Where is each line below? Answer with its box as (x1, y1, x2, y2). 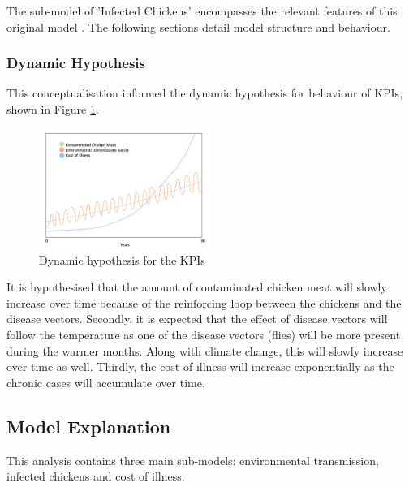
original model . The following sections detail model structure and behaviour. (6, 18, 390, 35)
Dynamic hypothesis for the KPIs (39, 251, 205, 268)
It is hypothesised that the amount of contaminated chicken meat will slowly (6, 278, 387, 295)
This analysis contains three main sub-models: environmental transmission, (6, 451, 379, 468)
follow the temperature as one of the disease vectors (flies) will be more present (6, 325, 401, 343)
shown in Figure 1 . (6, 101, 99, 117)
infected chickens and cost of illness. (6, 468, 185, 485)
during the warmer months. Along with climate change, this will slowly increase (6, 342, 403, 359)
